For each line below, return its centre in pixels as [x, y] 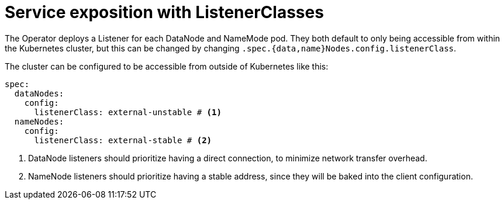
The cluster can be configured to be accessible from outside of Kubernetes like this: [167, 66]
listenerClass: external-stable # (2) [123, 140]
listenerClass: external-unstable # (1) [128, 112]
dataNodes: [39, 93]
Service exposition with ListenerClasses [164, 12]
